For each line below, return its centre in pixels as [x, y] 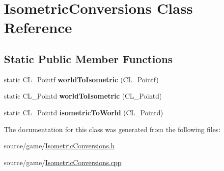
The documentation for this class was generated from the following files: [112, 129]
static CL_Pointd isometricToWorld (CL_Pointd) [84, 112]
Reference [38, 27]
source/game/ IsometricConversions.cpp [63, 162]
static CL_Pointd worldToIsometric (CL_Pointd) [83, 96]
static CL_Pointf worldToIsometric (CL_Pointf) [81, 79]
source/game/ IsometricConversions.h [59, 146]
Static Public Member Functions [88, 58]
